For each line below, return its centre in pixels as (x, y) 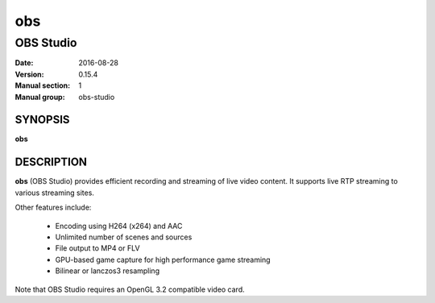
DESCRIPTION (51, 162)
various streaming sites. (54, 193)
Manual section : (43, 85)
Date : (24, 63)
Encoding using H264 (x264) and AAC (119, 226)
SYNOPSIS (42, 120)
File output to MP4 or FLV (97, 248)
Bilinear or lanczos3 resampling (108, 271)
